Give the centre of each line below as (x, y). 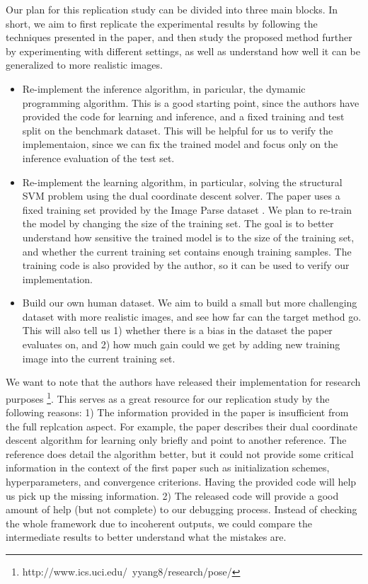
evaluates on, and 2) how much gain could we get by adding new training (181, 344)
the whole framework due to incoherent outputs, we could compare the (159, 523)
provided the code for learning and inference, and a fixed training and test (183, 116)
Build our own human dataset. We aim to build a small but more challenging (190, 303)
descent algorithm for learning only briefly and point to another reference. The (176, 440)
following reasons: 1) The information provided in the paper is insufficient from (177, 412)
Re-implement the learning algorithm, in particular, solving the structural (182, 182)
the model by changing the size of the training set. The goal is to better (178, 223)
